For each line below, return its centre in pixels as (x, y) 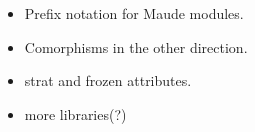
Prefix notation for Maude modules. (134, 13)
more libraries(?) (75, 113)
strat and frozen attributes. (108, 80)
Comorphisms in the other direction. (136, 46)
